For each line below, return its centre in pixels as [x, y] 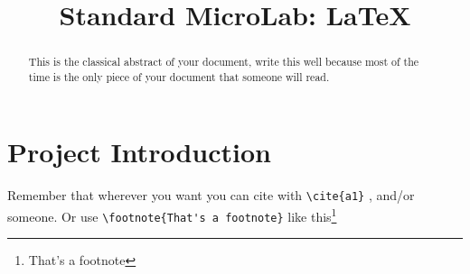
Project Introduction [139, 152]
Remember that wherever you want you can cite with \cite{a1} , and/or [211, 195]
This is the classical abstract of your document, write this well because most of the [224, 62]
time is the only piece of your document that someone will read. [179, 76]
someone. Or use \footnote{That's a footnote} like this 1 [172, 215]
